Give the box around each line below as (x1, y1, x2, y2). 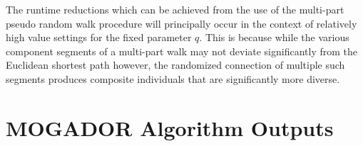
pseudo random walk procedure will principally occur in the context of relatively (6, 16, 357, 30)
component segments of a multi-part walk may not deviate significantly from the (6, 43, 358, 58)
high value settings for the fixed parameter (6, 30, 192, 45)
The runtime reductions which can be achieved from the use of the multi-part (6, 2, 344, 16)
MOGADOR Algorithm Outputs (6, 113, 334, 142)
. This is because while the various (199, 30, 349, 45)
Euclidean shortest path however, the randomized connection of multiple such (6, 57, 345, 72)
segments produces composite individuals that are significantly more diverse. (6, 71, 340, 86)
